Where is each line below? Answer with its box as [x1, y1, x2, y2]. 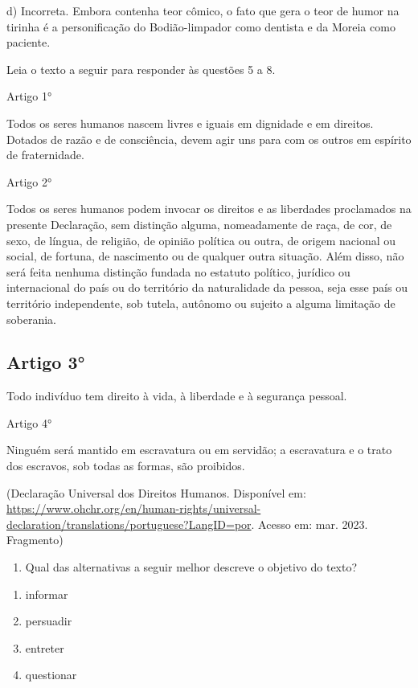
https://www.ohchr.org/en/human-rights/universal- [6, 500, 261, 517]
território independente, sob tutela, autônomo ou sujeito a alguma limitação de [6, 294, 395, 311]
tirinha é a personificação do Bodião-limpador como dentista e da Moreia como [6, 18, 395, 35]
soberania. [6, 310, 56, 327]
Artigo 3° [6, 350, 85, 375]
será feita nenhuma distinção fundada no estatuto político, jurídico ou [6, 263, 350, 280]
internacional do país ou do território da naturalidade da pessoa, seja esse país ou [6, 279, 408, 296]
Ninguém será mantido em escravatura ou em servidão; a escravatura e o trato [6, 441, 392, 458]
